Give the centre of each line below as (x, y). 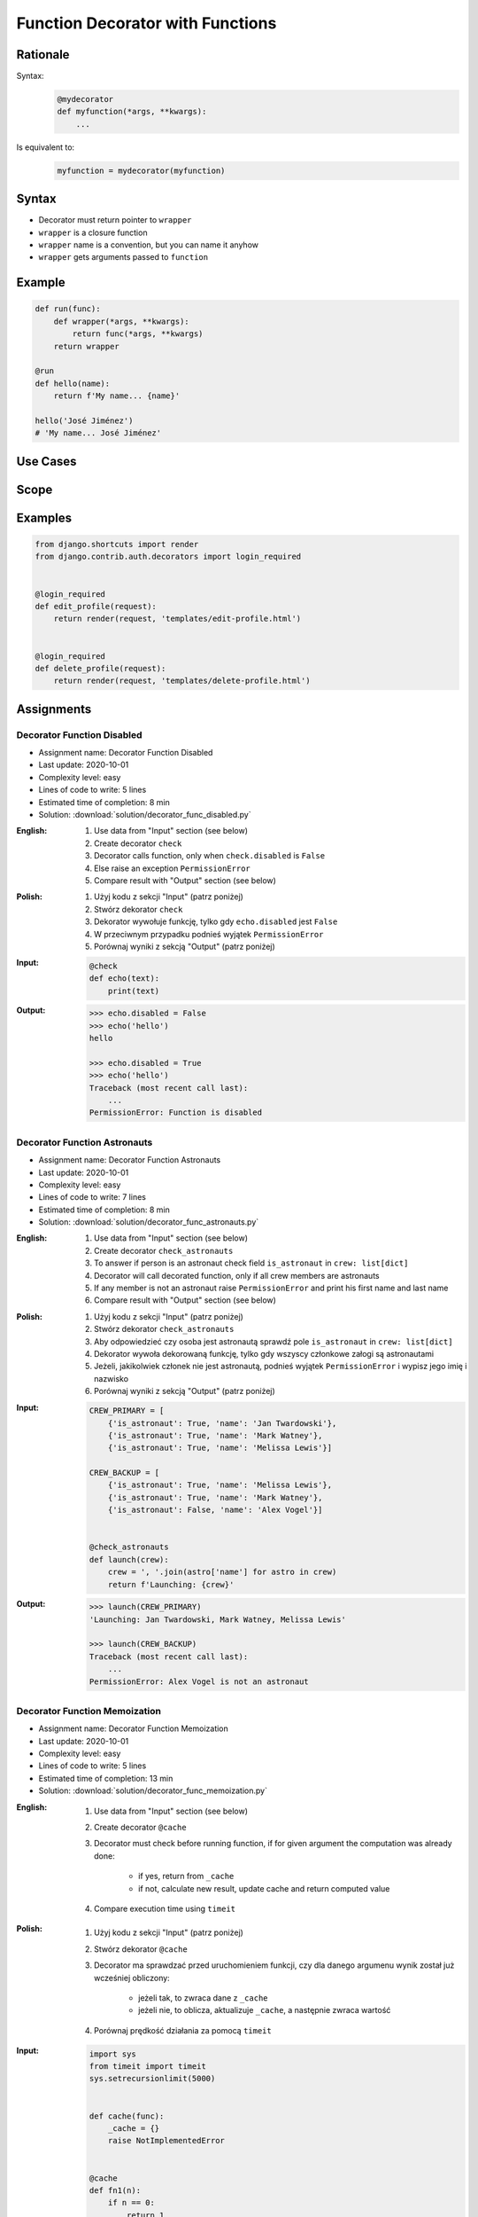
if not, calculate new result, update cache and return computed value (264, 1888)
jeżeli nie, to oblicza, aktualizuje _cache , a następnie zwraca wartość (265, 2010)
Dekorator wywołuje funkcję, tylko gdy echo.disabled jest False (216, 921)
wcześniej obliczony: (132, 1978)
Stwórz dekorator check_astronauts (164, 1329)
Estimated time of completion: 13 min (106, 1778)
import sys (112, 2054)
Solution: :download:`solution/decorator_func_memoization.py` (153, 1790)
